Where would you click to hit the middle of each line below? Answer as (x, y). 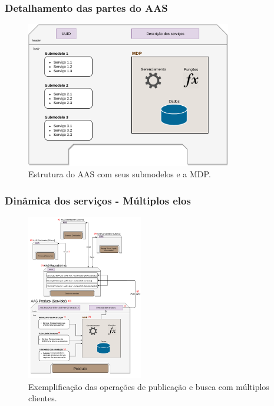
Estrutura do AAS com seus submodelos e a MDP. (120, 174)
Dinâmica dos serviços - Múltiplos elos (98, 200)
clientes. (43, 398)
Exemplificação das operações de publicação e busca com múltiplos (149, 386)
